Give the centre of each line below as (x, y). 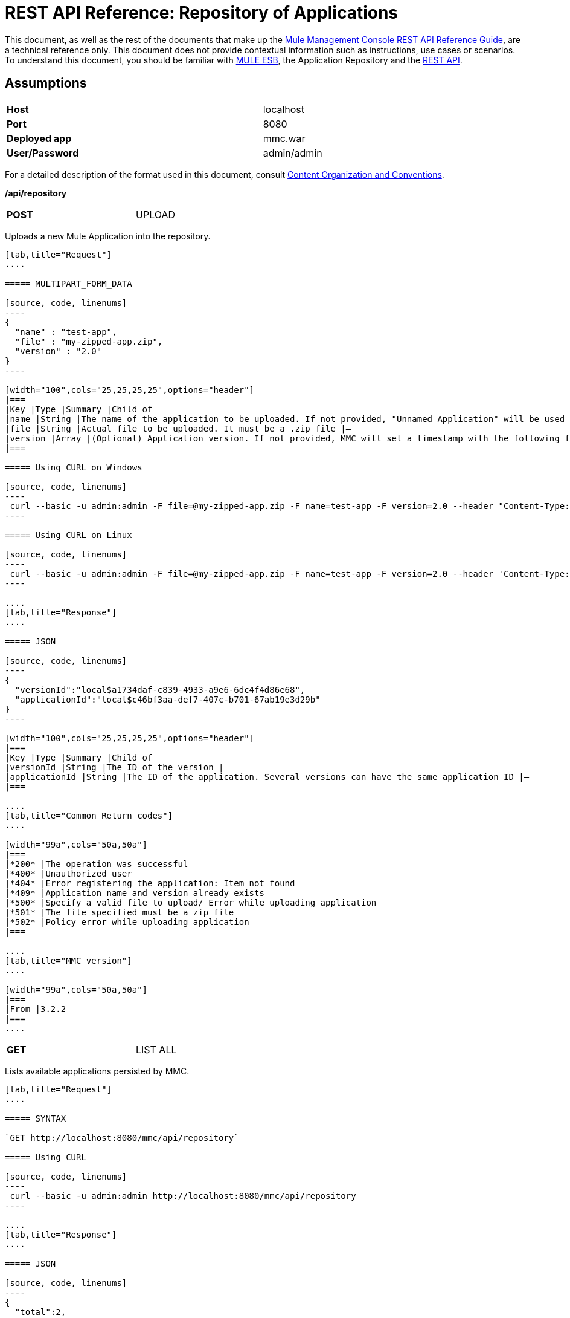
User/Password (43, 153)
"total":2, (40, 1312)
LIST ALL (156, 1049)
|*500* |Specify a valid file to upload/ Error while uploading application (191, 902)
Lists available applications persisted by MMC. (97, 1071)
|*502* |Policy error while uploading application (127, 922)
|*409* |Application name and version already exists (135, 893)
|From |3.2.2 (36, 1009)
